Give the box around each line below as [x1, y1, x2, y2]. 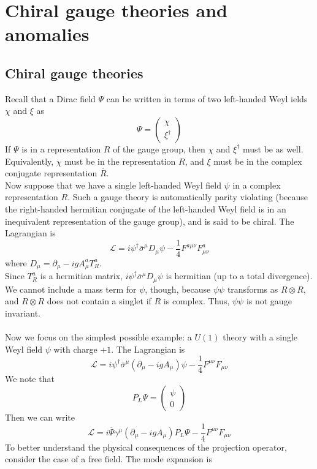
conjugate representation [5, 167, 97, 179]
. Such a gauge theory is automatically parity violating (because [67, 190, 308, 203]
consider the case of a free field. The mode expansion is [5, 452, 212, 465]
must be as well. [243, 142, 304, 155]
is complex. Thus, [163, 295, 230, 307]
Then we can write [5, 410, 75, 423]
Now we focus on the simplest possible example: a [5, 331, 192, 343]
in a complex [232, 178, 281, 191]
